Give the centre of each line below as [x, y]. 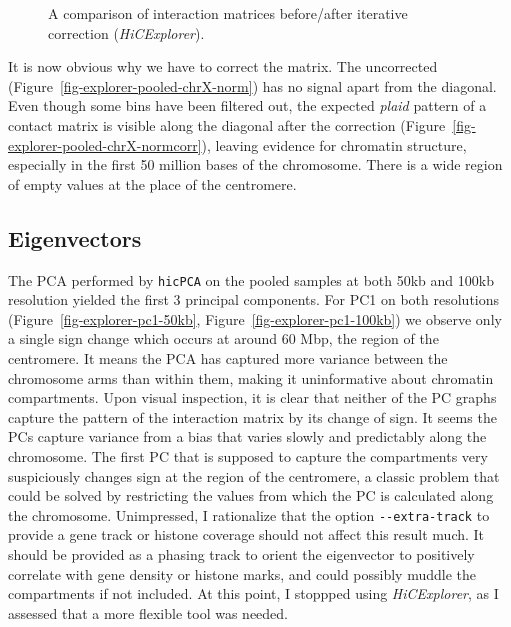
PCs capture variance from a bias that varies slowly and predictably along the [247, 436]
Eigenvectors [75, 237]
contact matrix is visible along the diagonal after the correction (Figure [227, 124]
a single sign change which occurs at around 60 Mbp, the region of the [223, 338]
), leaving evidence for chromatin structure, [334, 144]
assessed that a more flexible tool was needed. [148, 612]
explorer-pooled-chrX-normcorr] [105, 144]
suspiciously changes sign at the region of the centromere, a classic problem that [254, 475]
